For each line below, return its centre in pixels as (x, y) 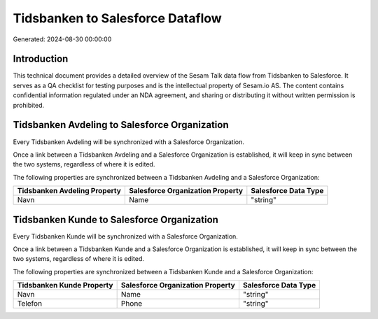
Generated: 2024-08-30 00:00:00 (62, 39)
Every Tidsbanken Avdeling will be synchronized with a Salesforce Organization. (129, 142)
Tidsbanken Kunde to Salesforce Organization (115, 219)
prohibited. (29, 105)
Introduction (41, 59)
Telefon (29, 304)
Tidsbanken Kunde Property (65, 285)
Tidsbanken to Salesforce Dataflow (117, 18)
